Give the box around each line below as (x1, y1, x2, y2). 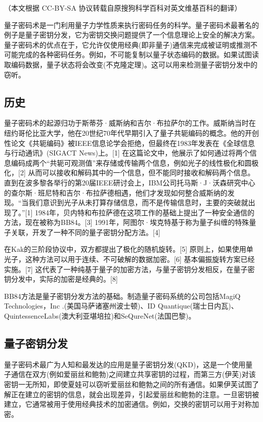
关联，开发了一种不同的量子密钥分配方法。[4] (11, 226, 160, 237)
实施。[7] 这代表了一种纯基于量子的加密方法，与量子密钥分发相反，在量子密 (4, 263, 255, 274)
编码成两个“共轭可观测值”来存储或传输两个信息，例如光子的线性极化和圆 (11, 157, 252, 168)
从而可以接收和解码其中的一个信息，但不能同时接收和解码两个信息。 (28, 167, 255, 178)
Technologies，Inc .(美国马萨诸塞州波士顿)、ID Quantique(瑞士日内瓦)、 (4, 300, 238, 311)
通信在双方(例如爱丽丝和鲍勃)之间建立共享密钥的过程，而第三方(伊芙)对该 (11, 369, 256, 379)
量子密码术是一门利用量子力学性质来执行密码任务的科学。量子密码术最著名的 (4, 19, 259, 30)
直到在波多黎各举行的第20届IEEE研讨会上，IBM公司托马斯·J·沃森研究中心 (4, 177, 255, 187)
